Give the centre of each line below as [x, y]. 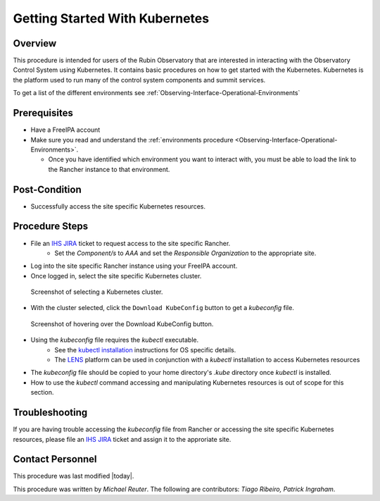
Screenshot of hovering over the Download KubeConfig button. [122, 323]
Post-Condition [47, 189]
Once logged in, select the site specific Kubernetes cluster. [116, 276]
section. [42, 392]
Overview [35, 43]
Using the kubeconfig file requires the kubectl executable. [115, 340]
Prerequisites [43, 113]
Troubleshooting [50, 413]
